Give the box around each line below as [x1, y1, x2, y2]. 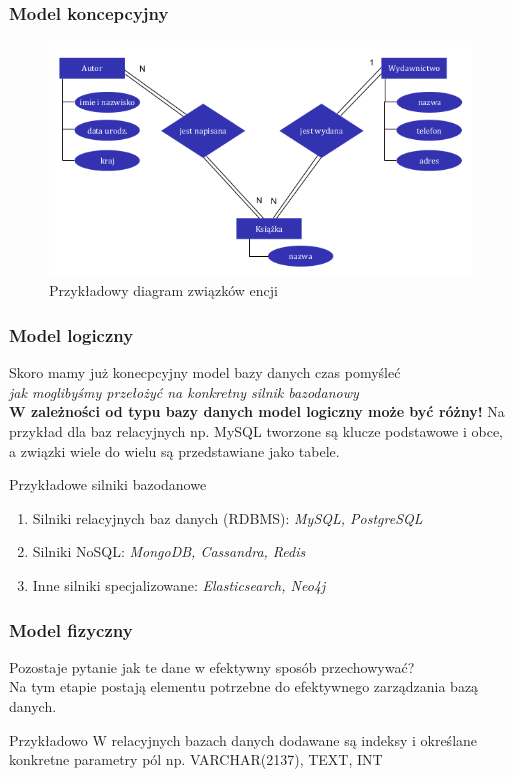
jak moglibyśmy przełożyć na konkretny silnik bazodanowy [9, 381, 359, 402]
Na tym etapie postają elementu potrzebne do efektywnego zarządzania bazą [9, 676, 479, 697]
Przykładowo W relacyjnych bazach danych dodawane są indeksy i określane [9, 729, 478, 750]
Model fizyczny [9, 617, 133, 642]
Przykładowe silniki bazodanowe [9, 474, 207, 495]
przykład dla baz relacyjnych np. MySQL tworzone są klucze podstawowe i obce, [9, 421, 503, 442]
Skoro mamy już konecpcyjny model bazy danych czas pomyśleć [9, 362, 401, 383]
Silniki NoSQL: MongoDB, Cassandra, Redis [32, 541, 306, 562]
